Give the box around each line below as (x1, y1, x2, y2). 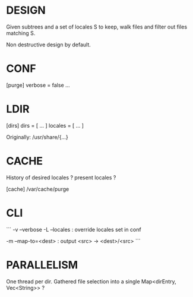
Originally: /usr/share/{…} (6, 133, 68, 140)
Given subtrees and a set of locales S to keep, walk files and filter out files (6, 23, 188, 30)
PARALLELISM (6, 258, 78, 271)
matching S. (6, 29, 36, 36)
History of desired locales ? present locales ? (6, 173, 116, 181)
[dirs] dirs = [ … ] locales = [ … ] (6, 122, 84, 129)
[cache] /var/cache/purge (6, 185, 69, 192)
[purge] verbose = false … (6, 81, 70, 89)
